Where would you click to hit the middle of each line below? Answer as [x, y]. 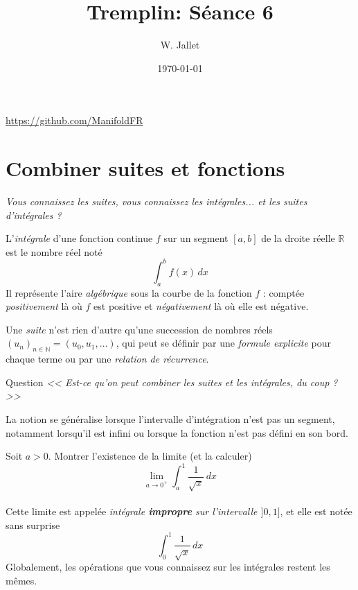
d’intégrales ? [34, 215]
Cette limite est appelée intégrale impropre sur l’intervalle [132, 511]
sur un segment [196, 238]
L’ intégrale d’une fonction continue [79, 238]
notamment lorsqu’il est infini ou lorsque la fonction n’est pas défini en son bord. [177, 432]
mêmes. [21, 580]
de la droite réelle [298, 238]
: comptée [284, 292]
